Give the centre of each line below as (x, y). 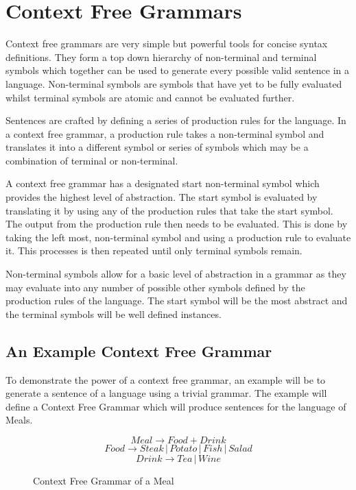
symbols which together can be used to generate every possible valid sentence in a (178, 70)
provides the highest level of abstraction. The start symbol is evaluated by (162, 197)
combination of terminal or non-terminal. (92, 160)
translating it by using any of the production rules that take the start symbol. (169, 210)
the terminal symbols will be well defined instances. (114, 314)
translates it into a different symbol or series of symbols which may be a (157, 147)
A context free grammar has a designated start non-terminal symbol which (163, 183)
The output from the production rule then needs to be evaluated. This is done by (177, 224)
